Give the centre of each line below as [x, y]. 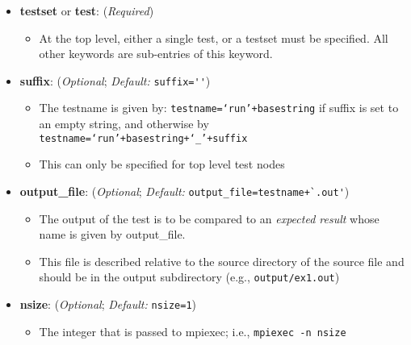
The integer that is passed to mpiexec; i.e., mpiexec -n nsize [193, 331]
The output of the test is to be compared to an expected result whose [209, 218]
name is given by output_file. [112, 234]
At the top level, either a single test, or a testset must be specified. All [214, 37]
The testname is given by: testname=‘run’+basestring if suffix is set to [219, 108]
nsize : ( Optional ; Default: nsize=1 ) [108, 304]
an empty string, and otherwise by [124, 124]
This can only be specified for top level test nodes [162, 164]
